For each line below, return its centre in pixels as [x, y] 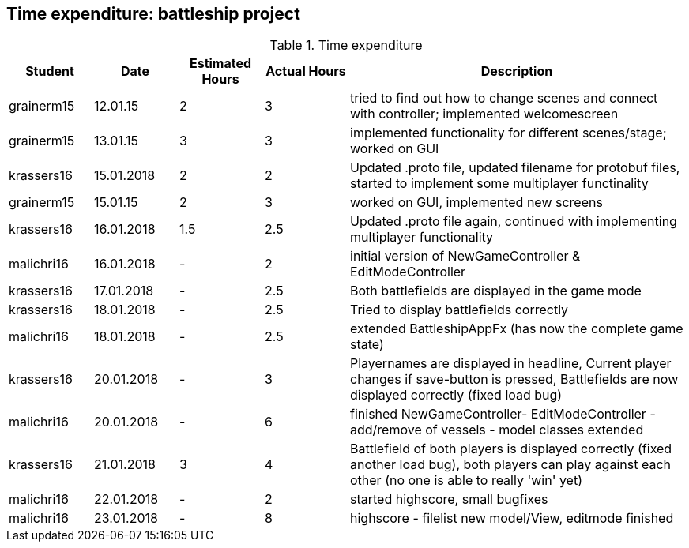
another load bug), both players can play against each [510, 465]
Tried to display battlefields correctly [459, 310]
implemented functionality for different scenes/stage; [508, 133]
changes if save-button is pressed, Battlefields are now [514, 379]
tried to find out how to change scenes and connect [504, 98]
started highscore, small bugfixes [449, 499]
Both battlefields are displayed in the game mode [496, 291]
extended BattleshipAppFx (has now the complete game [517, 329]
